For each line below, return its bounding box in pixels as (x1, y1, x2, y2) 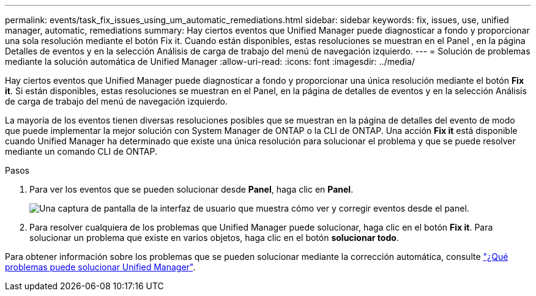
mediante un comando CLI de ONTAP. (5, 146, 158, 157)
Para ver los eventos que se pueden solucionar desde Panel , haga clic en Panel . (29, 184, 354, 194)
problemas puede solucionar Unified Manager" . (5, 262, 196, 272)
